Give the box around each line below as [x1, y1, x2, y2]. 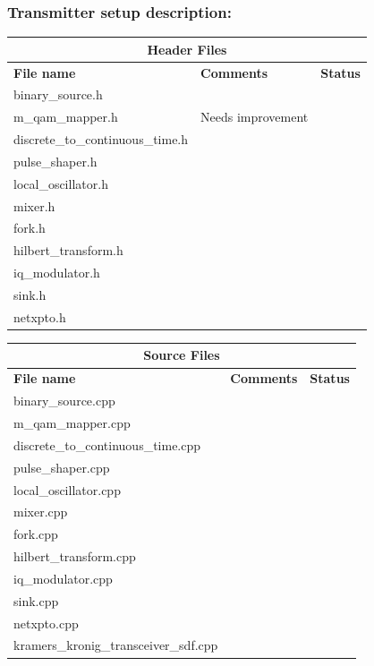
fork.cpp [13, 525, 58, 543]
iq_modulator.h [13, 263, 100, 282]
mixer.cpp [13, 502, 68, 521]
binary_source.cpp [13, 391, 115, 410]
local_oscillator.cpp [13, 480, 121, 499]
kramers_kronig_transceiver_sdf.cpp [13, 636, 218, 654]
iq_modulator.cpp [13, 568, 113, 587]
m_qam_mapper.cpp [13, 413, 131, 431]
